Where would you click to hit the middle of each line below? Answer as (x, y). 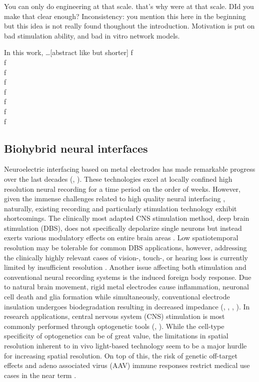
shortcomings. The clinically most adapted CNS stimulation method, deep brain (127, 218)
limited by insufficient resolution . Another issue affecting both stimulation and (125, 267)
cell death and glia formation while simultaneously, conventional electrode (117, 297)
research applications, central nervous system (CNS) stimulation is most (114, 316)
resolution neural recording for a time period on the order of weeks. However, (122, 188)
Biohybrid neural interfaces (76, 148)
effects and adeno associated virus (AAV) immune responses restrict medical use (127, 365)
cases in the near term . (40, 375)
